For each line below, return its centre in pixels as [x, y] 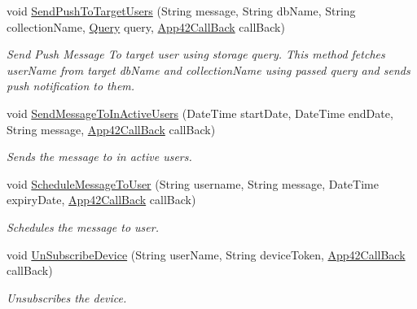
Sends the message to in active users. [99, 157]
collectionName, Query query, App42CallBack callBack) [146, 26]
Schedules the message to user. [83, 226]
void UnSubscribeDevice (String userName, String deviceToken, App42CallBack [206, 254]
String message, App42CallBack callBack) [111, 129]
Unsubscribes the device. [67, 297]
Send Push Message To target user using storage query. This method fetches [196, 54]
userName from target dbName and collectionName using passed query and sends [208, 70]
